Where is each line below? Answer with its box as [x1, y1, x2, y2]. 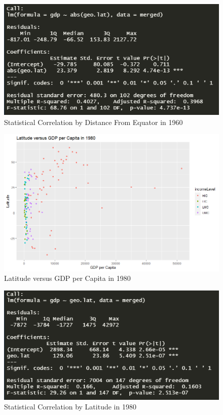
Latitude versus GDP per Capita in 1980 [4, 273, 131, 283]
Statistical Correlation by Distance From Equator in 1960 [4, 116, 183, 127]
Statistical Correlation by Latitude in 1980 [4, 401, 136, 412]
